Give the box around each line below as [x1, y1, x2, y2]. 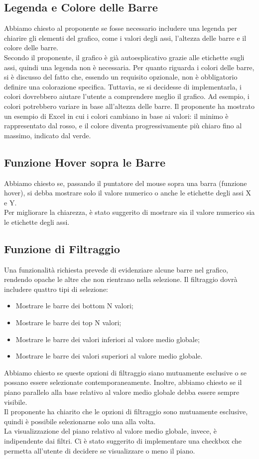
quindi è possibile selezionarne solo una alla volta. [4, 416, 156, 426]
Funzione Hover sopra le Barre [4, 154, 165, 170]
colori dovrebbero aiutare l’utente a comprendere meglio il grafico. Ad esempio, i [4, 91, 250, 101]
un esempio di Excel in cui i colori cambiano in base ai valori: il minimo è [4, 110, 229, 121]
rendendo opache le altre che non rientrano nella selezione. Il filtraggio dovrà [4, 274, 238, 284]
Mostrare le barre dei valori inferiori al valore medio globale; [15, 334, 200, 344]
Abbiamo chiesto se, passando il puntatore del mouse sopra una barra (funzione [4, 178, 247, 188]
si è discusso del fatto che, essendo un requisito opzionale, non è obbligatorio [4, 72, 238, 82]
